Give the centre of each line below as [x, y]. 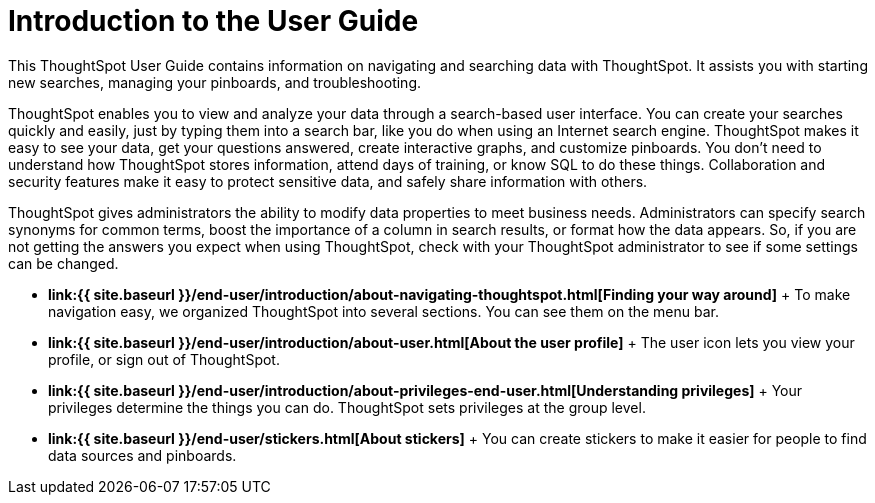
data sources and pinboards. [142, 455]
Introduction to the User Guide [213, 21]
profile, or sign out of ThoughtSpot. [164, 359]
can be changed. [63, 263]
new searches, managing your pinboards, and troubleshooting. [215, 82]
